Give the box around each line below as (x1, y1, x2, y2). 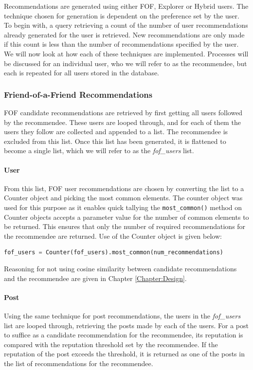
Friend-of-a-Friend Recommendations (4, 88, 153, 100)
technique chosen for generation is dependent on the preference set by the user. (4, 10, 239, 20)
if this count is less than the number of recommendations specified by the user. (4, 39, 239, 49)
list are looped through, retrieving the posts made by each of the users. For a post (4, 320, 249, 330)
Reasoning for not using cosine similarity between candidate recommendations (4, 263, 237, 273)
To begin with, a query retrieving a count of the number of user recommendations (4, 20, 248, 30)
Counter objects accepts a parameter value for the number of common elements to (4, 211, 249, 222)
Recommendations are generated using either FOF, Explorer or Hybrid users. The (4, 1, 249, 11)
